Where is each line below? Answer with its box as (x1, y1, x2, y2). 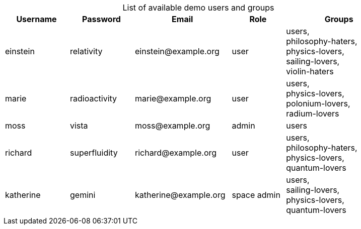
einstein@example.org (134, 46, 220, 56)
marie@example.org (134, 93, 211, 103)
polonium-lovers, (286, 98, 350, 108)
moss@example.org (134, 121, 210, 131)
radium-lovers (286, 108, 339, 119)
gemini (69, 190, 96, 200)
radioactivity (69, 93, 117, 103)
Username (16, 14, 57, 24)
